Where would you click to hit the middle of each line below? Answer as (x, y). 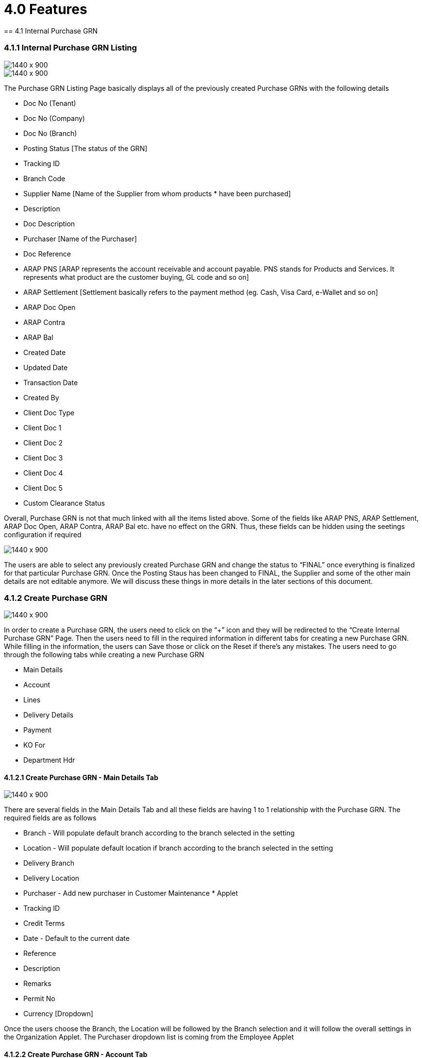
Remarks (37, 984)
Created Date (45, 352)
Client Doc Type (49, 412)
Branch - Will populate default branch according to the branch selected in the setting (159, 833)
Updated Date (46, 367)
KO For (34, 745)
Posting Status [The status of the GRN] (85, 148)
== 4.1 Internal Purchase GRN (51, 31)
